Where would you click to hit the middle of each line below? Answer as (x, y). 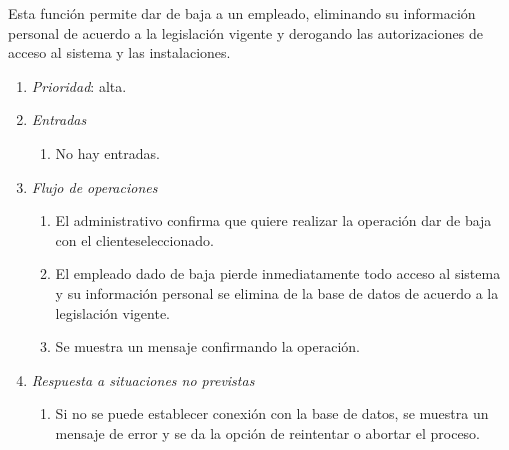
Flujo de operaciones (94, 186)
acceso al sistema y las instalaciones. (119, 52)
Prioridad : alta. (79, 85)
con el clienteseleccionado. (134, 239)
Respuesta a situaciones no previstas (143, 379)
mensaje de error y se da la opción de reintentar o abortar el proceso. (268, 432)
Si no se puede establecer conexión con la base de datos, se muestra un (272, 413)
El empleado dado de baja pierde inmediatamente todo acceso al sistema (278, 273)
